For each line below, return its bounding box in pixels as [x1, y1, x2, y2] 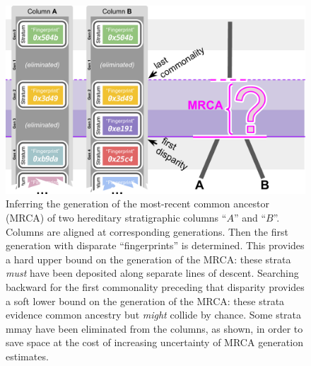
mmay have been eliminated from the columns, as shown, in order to [6, 321, 303, 336]
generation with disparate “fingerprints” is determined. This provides [6, 238, 305, 253]
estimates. [6, 348, 49, 363]
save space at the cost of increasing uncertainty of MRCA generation [6, 335, 303, 350]
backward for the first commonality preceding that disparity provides [6, 279, 305, 294]
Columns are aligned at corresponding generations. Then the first [6, 224, 288, 239]
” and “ [233, 210, 266, 225]
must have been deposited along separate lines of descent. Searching [6, 265, 299, 280]
